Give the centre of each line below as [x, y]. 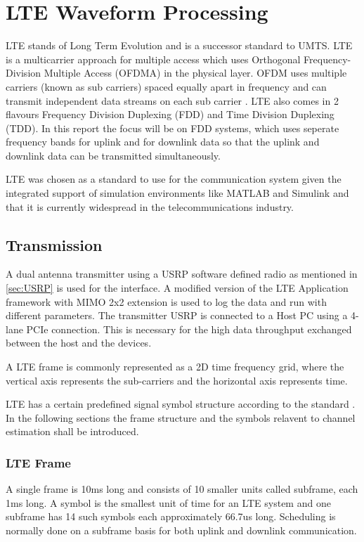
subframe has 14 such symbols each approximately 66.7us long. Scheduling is [171, 516]
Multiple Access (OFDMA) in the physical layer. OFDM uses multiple [195, 73]
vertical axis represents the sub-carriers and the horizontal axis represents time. [177, 380]
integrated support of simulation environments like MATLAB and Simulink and [177, 193]
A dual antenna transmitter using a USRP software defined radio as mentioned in [182, 274]
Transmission [54, 244]
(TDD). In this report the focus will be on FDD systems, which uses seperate [173, 128]
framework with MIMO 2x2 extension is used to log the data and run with [166, 301]
